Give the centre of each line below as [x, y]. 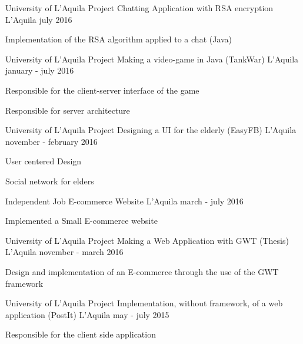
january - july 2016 [40, 70]
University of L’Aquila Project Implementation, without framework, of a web [144, 303]
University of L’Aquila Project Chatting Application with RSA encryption [139, 8]
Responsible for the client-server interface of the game [102, 90]
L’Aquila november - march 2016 [64, 252]
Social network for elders [50, 181]
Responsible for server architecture [68, 110]
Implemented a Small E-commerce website [81, 221]
